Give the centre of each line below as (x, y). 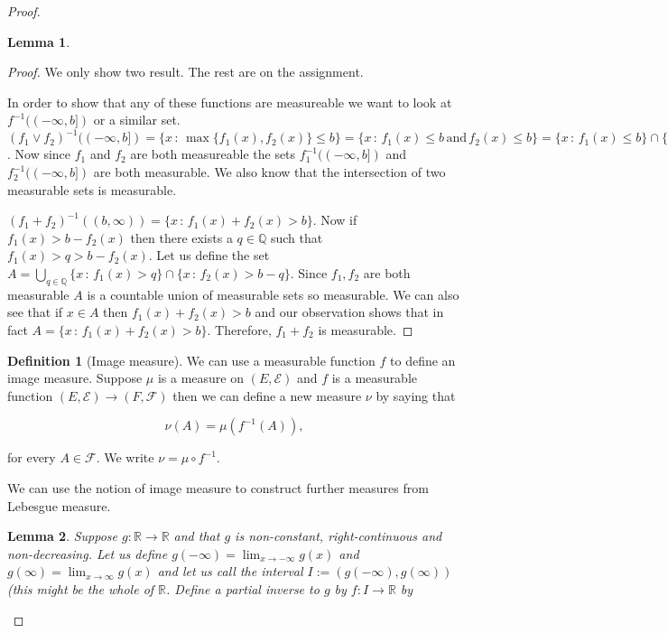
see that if (35, 312)
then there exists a (181, 237)
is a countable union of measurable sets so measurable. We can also (273, 294)
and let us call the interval (230, 571)
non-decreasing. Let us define (88, 553)
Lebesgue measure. (59, 505)
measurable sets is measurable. (92, 189)
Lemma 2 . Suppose (63, 536)
